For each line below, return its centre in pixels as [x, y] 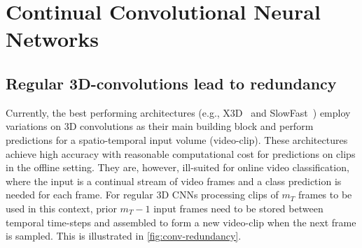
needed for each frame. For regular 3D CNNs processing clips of [142, 195]
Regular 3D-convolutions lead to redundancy [171, 83]
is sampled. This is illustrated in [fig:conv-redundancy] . [124, 236]
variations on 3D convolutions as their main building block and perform [160, 126]
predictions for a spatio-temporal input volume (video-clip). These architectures [177, 139]
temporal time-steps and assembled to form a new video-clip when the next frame [181, 222]
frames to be [325, 195]
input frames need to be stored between [238, 208]
